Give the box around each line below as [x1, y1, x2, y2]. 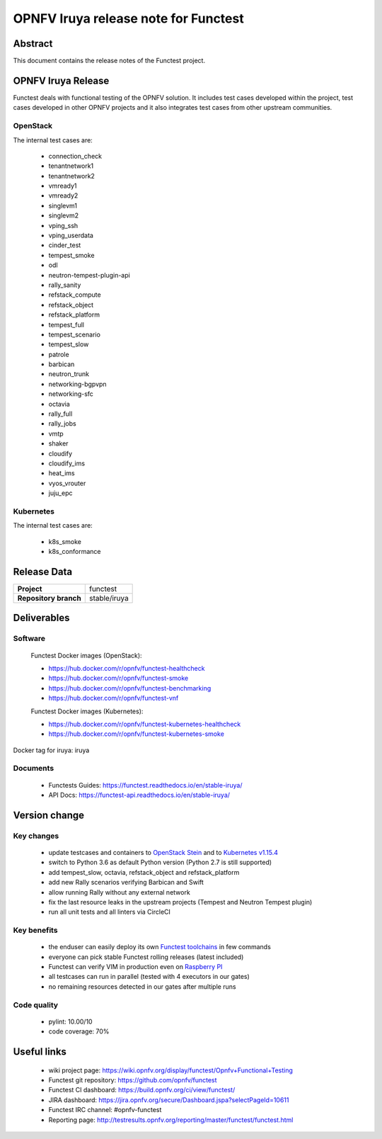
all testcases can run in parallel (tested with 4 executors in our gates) [48, 973, 250, 981]
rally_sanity [48, 280, 81, 289]
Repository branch [17, 594, 81, 603]
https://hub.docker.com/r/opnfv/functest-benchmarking [48, 684, 212, 692]
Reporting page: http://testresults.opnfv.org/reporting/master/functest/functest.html [48, 1116, 294, 1124]
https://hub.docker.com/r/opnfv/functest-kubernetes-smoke [48, 730, 224, 738]
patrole [48, 350, 70, 358]
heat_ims [48, 469, 75, 477]
